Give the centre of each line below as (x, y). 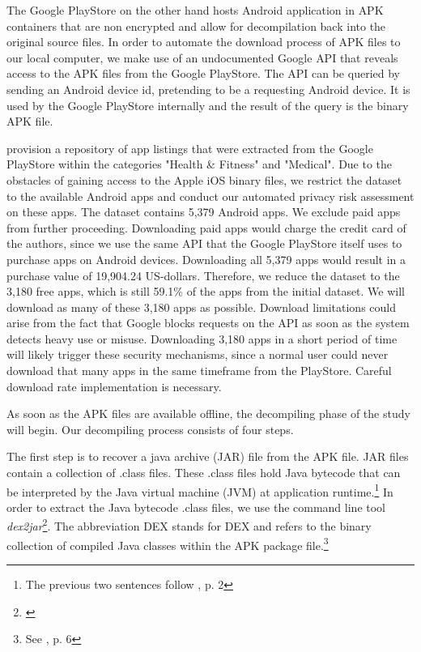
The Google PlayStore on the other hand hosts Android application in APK (195, 10)
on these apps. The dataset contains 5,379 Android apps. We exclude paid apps (204, 212)
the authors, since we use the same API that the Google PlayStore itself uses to (204, 243)
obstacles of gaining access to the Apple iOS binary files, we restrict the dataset (204, 179)
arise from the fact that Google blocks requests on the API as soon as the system (208, 323)
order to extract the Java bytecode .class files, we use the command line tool (196, 507)
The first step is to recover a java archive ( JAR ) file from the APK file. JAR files (208, 456)
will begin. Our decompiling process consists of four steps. (150, 429)
